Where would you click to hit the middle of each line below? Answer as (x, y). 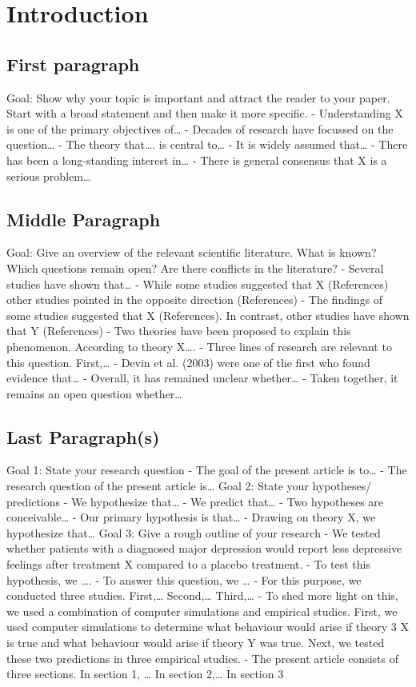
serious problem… (49, 176)
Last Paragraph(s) (83, 436)
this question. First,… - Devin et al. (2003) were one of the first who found (188, 362)
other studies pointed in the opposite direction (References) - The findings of (195, 300)
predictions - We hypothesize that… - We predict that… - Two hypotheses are (195, 501)
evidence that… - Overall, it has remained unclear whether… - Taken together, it (202, 378)
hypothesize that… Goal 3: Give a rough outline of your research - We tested (194, 532)
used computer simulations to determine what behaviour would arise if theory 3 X (208, 627)
